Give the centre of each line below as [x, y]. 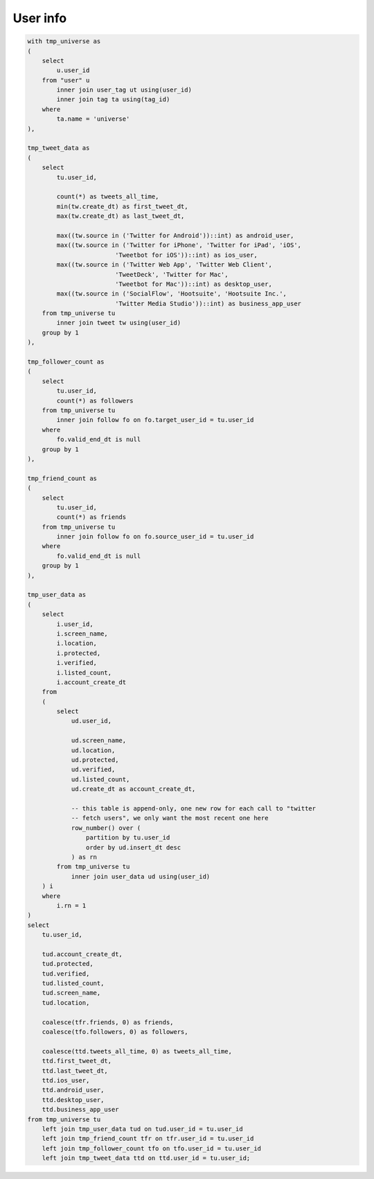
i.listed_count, [84, 672]
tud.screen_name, [71, 993]
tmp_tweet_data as [59, 148]
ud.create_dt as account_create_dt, [133, 789]
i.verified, [77, 663]
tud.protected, [68, 964]
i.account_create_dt [91, 682]
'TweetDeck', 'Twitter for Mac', [171, 274]
